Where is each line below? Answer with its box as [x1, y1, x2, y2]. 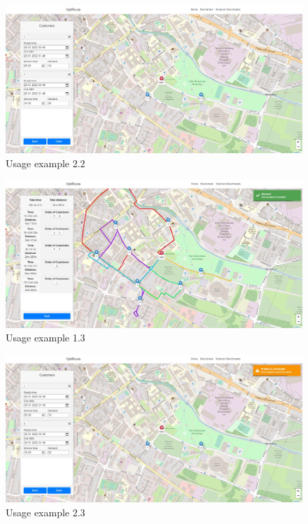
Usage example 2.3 [6, 504, 85, 519]
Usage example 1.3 [6, 330, 85, 345]
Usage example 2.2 [6, 155, 85, 170]
